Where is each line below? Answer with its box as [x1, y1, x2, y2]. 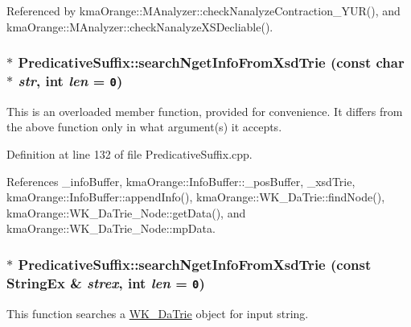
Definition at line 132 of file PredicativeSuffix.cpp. [6, 146, 253, 163]
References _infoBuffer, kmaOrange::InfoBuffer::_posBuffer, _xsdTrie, [6, 172, 356, 189]
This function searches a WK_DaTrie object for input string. [6, 304, 309, 321]
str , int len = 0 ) [18, 71, 123, 91]
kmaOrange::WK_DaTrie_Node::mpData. [6, 220, 216, 237]
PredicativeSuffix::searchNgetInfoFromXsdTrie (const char [18, 52, 405, 72]
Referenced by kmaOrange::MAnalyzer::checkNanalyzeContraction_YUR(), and [6, 2, 401, 19]
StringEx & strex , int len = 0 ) [6, 272, 205, 292]
